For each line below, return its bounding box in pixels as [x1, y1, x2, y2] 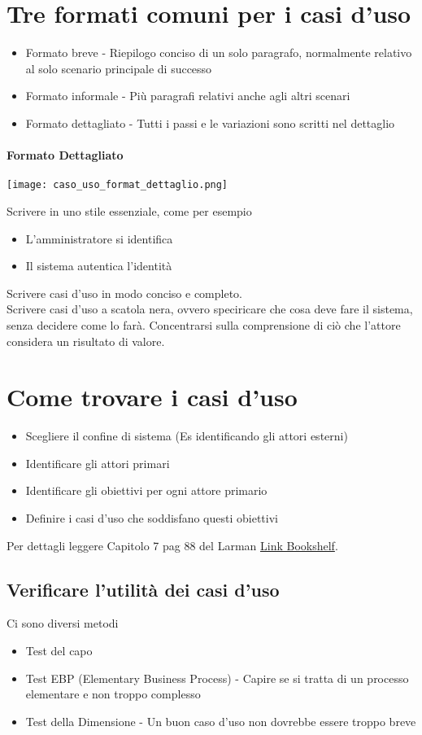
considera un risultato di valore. [7, 332, 165, 349]
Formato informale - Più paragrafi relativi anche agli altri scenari [25, 87, 350, 104]
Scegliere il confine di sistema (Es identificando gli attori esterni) [25, 427, 348, 444]
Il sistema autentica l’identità [25, 257, 172, 274]
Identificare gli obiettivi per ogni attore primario [25, 482, 268, 499]
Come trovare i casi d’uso [7, 380, 298, 413]
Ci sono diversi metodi [7, 615, 119, 632]
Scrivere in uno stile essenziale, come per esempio [7, 202, 252, 219]
